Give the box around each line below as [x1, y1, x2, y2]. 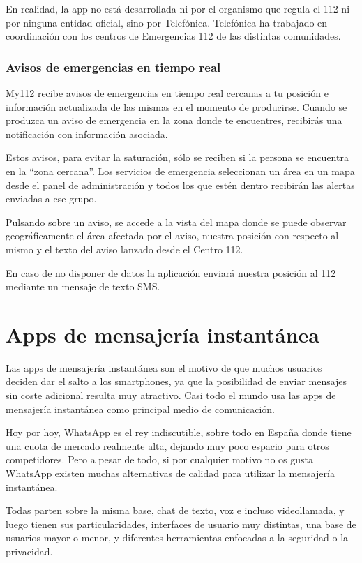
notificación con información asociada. [6, 126, 168, 141]
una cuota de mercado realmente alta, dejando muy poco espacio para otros [6, 438, 329, 453]
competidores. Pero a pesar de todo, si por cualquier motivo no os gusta [6, 452, 313, 467]
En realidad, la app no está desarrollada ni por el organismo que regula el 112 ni [6, 1, 350, 15]
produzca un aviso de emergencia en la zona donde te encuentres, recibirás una [6, 113, 342, 128]
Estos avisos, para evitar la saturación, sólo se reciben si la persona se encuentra [6, 150, 349, 165]
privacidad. [6, 543, 53, 558]
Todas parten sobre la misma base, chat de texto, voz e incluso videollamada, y [6, 503, 345, 518]
